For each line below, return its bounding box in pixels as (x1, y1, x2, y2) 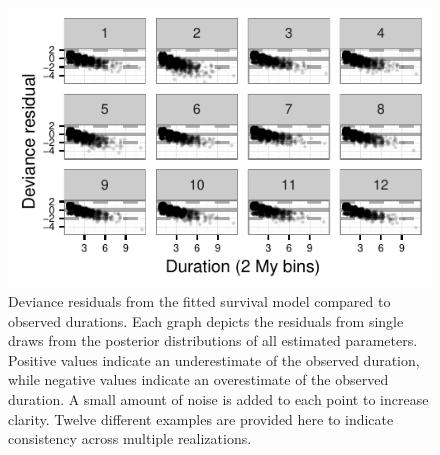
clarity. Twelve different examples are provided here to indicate (8, 408, 394, 429)
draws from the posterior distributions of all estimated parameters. (8, 330, 418, 351)
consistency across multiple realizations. (8, 428, 252, 449)
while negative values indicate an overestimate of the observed (8, 369, 389, 390)
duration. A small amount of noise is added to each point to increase (8, 388, 429, 409)
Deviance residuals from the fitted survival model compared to (8, 290, 391, 311)
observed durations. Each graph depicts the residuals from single (8, 310, 404, 331)
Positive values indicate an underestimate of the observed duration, (8, 349, 420, 370)
